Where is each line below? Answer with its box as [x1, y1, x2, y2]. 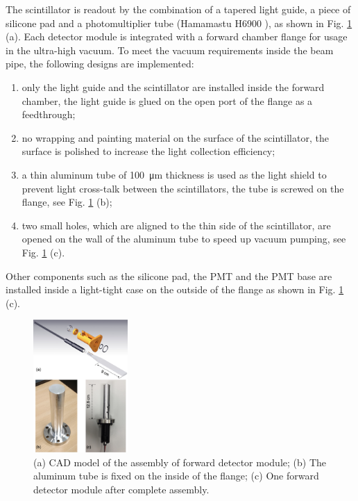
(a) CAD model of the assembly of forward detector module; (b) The [33, 454, 327, 469]
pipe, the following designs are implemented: [6, 56, 194, 71]
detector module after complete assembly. [33, 482, 210, 496]
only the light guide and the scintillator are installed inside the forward [22, 79, 325, 94]
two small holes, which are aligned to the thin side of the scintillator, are [22, 217, 331, 232]
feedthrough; [22, 107, 76, 122]
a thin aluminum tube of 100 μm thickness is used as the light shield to [22, 167, 327, 181]
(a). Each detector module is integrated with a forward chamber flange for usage [6, 29, 348, 44]
